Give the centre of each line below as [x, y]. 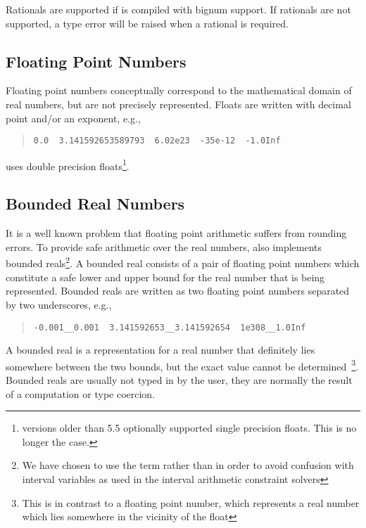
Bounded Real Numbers [95, 204]
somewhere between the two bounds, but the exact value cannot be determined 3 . [182, 365]
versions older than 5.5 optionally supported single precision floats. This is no [189, 428]
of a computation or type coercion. [81, 393]
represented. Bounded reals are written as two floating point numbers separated [178, 291]
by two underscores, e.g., [59, 304]
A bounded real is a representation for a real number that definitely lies [160, 350]
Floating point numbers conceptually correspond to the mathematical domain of [179, 90]
